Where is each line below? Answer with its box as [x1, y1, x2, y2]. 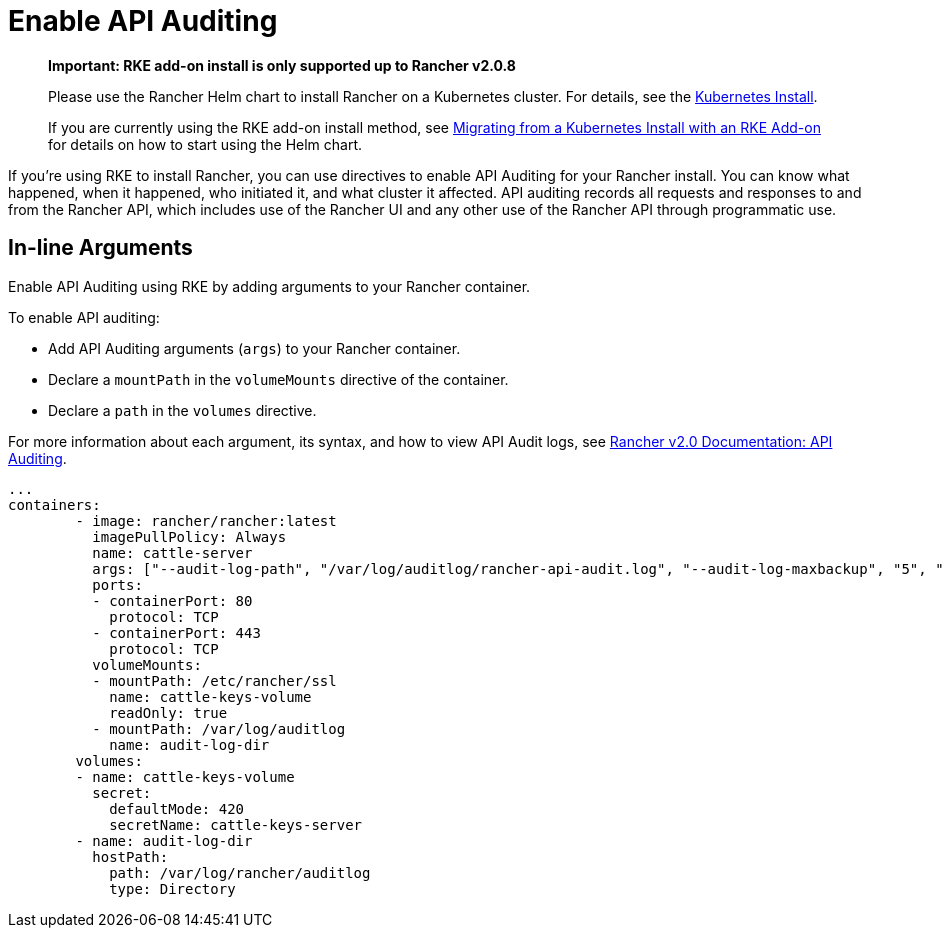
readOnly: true [109, 704, 228, 721]
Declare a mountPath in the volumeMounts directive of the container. [48, 370, 509, 388]
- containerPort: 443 [92, 624, 261, 641]
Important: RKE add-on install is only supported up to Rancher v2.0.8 [48, 56, 516, 74]
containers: [8, 496, 101, 513]
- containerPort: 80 [92, 592, 253, 609]
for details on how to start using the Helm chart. [48, 135, 363, 153]
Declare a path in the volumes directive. [48, 401, 317, 419]
